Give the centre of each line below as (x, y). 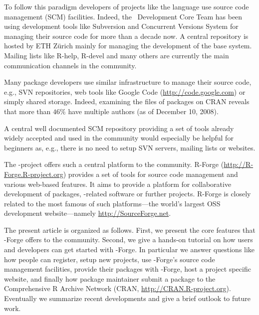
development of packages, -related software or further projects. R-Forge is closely (128, 194)
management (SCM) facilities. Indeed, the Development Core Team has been (123, 16)
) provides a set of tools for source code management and (150, 174)
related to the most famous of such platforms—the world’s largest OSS (112, 203)
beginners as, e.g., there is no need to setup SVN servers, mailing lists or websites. (130, 147)
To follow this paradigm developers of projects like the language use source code (127, 6)
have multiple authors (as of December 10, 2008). (143, 111)
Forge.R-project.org (34, 174)
